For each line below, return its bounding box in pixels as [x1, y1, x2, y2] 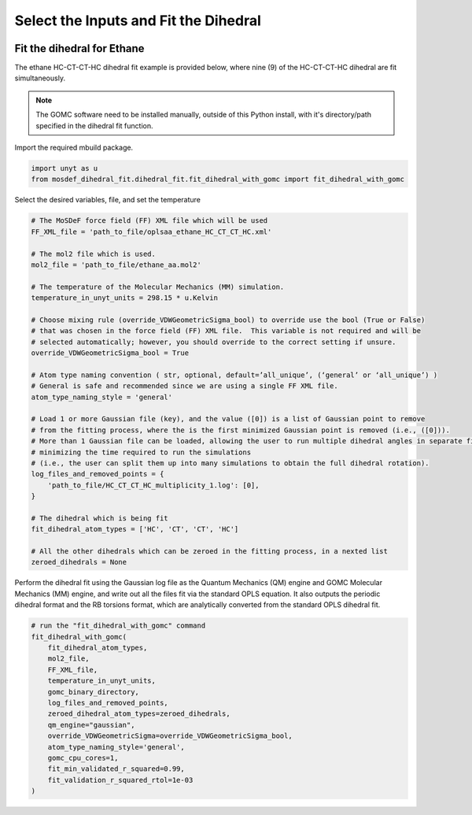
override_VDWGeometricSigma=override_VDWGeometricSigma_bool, [47, 732, 293, 740]
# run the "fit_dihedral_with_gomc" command [31, 621, 206, 630]
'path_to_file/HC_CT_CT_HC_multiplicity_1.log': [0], [47, 480, 260, 490]
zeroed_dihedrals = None [31, 558, 127, 567]
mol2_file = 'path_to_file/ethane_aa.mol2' [31, 260, 202, 269]
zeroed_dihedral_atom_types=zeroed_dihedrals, [47, 709, 231, 718]
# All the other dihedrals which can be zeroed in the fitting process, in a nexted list [31, 547, 389, 556]
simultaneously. [14, 73, 66, 83]
